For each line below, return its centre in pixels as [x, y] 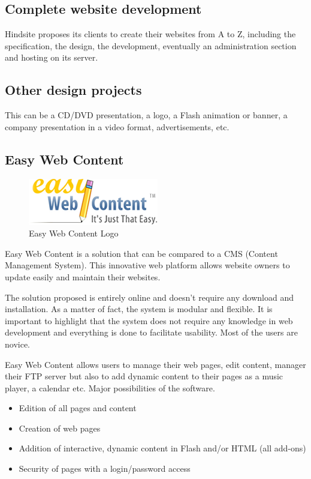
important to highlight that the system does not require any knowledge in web [149, 320]
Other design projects [73, 90]
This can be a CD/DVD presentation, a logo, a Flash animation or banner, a [146, 115]
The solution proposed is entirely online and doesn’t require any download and [149, 297]
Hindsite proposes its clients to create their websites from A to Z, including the [150, 34]
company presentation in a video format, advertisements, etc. [117, 126]
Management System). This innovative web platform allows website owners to [147, 265]
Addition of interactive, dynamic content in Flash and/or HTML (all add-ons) [162, 448]
